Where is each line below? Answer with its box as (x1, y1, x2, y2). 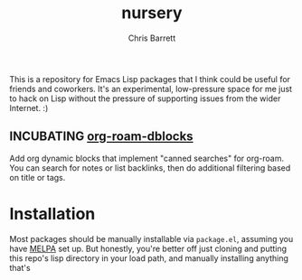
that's (9, 262, 31, 273)
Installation (9, 203, 96, 224)
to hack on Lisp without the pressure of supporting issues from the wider (9, 93, 281, 104)
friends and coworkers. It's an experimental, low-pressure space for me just (9, 83, 292, 94)
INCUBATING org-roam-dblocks (9, 129, 193, 145)
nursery (121, 3, 183, 23)
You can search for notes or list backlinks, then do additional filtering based (9, 162, 291, 173)
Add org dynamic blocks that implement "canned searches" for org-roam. (9, 153, 285, 163)
